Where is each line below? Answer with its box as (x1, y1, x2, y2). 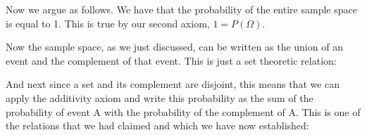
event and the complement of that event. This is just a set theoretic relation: (6, 53, 337, 67)
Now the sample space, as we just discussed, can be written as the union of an (6, 39, 343, 54)
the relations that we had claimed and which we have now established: (6, 118, 309, 133)
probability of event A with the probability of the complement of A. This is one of (6, 104, 361, 119)
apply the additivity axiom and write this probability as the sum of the (6, 90, 313, 105)
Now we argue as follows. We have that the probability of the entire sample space (6, 2, 357, 16)
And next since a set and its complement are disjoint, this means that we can (6, 77, 340, 91)
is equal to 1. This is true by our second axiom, (6, 15, 210, 30)
